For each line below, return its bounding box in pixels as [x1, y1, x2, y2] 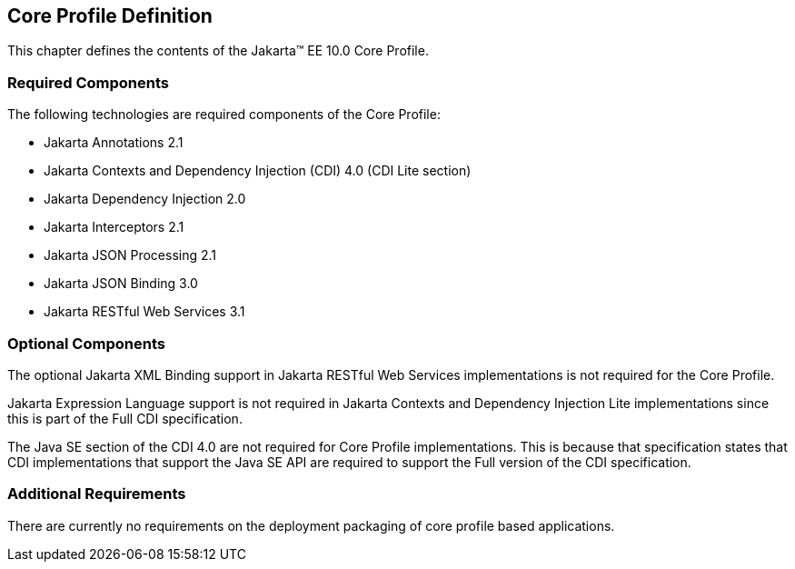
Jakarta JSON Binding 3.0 [44, 275, 198, 292]
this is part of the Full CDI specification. [7, 410, 243, 426]
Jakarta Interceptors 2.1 [44, 219, 184, 235]
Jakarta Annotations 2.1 [44, 135, 184, 151]
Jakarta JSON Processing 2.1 [44, 247, 217, 264]
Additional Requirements [7, 484, 186, 504]
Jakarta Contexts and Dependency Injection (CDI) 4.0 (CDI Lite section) [44, 163, 472, 179]
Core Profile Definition [7, 5, 213, 27]
